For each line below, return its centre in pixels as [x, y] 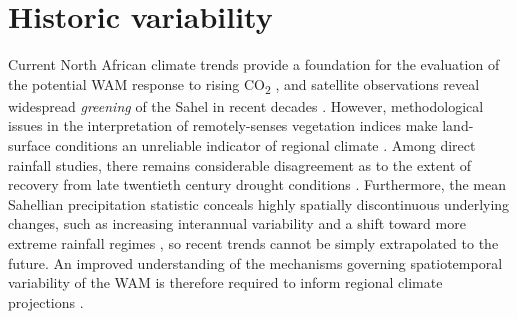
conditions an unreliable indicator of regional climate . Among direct [265, 145]
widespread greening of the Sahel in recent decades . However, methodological [246, 105]
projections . [46, 301]
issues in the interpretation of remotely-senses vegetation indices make [223, 125]
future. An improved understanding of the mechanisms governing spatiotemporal [255, 262]
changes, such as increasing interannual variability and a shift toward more [237, 223]
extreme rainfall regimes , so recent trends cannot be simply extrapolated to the [253, 243]
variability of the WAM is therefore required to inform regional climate [225, 282]
